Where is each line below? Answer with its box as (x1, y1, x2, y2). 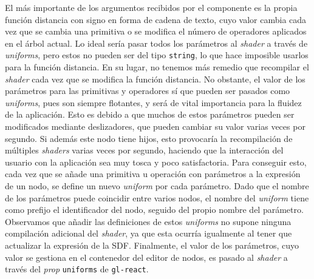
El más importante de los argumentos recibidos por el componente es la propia (5, 1, 298, 13)
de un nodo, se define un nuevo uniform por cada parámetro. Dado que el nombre (5, 179, 309, 192)
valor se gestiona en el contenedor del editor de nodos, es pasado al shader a (5, 250, 288, 263)
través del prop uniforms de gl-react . (5, 263, 149, 275)
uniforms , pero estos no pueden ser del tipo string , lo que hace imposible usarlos (5, 49, 309, 61)
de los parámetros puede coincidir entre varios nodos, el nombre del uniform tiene (5, 191, 309, 204)
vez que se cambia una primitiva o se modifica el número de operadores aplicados (5, 25, 307, 38)
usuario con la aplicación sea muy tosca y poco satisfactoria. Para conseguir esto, (5, 155, 307, 168)
